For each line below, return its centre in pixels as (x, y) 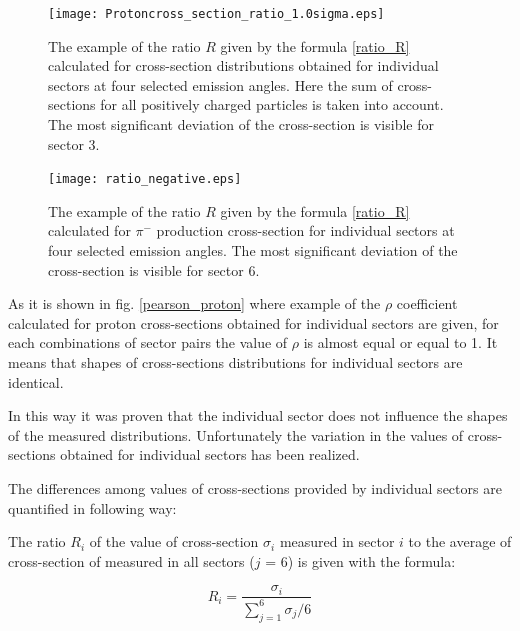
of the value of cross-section (174, 541)
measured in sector (337, 541)
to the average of (460, 541)
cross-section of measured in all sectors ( (131, 560)
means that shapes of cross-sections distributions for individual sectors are (235, 362)
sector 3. (74, 143)
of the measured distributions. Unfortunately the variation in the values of (236, 434)
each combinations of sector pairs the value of (148, 342)
